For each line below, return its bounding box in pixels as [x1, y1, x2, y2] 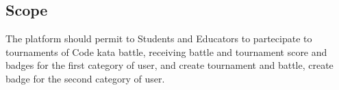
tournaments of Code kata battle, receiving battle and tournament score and [5, 44, 327, 59]
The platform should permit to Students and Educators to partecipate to [5, 31, 312, 46]
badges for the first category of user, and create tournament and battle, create [5, 58, 334, 72]
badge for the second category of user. [5, 71, 165, 85]
